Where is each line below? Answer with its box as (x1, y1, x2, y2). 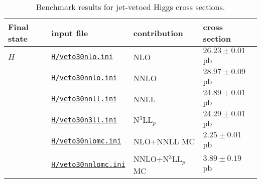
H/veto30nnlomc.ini (51, 160, 125, 169)
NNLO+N (133, 153, 169, 164)
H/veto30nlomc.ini (51, 137, 121, 145)
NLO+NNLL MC (133, 135, 195, 147)
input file (51, 27, 88, 39)
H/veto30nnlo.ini (51, 74, 117, 82)
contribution (133, 27, 183, 39)
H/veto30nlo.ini (51, 53, 113, 61)
